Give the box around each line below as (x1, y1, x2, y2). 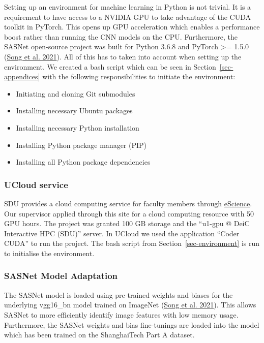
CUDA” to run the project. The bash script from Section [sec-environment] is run (4, 238, 260, 248)
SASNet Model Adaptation (4, 269, 118, 282)
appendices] (4, 71, 40, 82)
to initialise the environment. (4, 247, 95, 258)
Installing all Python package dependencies (16, 157, 151, 167)
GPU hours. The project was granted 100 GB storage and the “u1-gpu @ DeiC (4, 218, 250, 229)
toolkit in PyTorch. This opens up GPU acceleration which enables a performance (4, 21, 260, 32)
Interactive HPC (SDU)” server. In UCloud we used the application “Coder (4, 228, 240, 238)
